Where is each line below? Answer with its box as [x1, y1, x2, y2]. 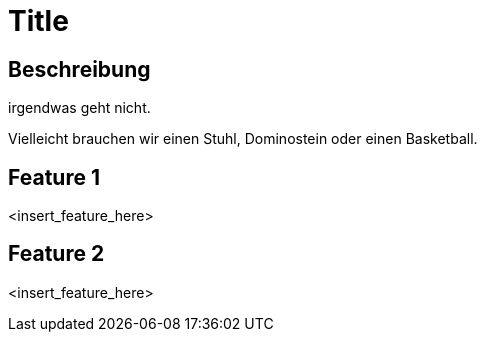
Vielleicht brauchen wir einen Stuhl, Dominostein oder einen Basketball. [8, 130, 478, 148]
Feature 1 [8, 164, 100, 190]
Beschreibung [8, 56, 151, 82]
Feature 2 [8, 241, 105, 267]
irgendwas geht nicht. [8, 99, 151, 117]
